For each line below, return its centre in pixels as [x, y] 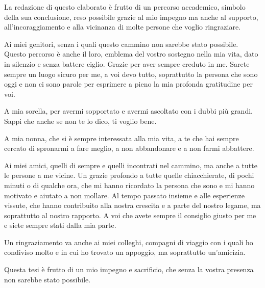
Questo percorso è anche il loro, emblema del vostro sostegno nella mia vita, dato [131, 54]
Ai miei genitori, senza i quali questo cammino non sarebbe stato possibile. [121, 44]
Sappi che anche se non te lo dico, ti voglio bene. [80, 121]
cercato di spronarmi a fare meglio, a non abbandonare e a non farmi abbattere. [129, 148]
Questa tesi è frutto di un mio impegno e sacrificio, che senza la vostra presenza [129, 269]
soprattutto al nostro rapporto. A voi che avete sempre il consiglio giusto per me [130, 215]
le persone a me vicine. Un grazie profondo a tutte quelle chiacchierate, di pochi [129, 175]
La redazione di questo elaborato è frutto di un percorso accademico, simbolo [125, 7]
